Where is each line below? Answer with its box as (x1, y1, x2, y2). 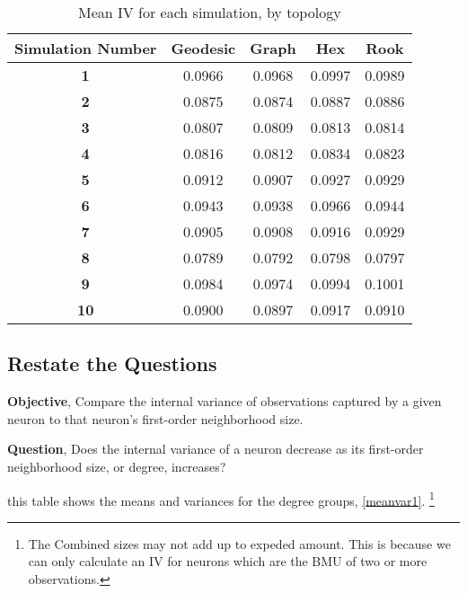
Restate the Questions (7, 350, 217, 377)
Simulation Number (14, 38, 157, 58)
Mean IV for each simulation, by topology (78, 2, 341, 22)
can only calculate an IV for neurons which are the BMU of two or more (28, 552, 427, 571)
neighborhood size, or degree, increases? (7, 456, 226, 475)
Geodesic (171, 38, 236, 58)
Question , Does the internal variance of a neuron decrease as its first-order (7, 439, 424, 458)
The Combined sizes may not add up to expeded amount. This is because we (28, 534, 451, 553)
